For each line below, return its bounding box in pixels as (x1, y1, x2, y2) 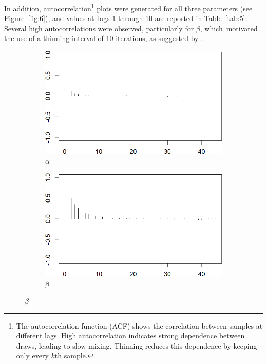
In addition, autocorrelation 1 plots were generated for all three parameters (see (4, 2, 253, 13)
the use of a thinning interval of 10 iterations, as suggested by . (4, 33, 203, 44)
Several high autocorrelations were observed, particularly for (4, 23, 194, 33)
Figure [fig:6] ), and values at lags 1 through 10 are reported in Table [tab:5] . (4, 13, 247, 24)
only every (16, 350, 49, 361)
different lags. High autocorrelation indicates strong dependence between (16, 330, 245, 341)
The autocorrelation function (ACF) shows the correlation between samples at (16, 320, 263, 331)
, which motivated (200, 23, 258, 33)
